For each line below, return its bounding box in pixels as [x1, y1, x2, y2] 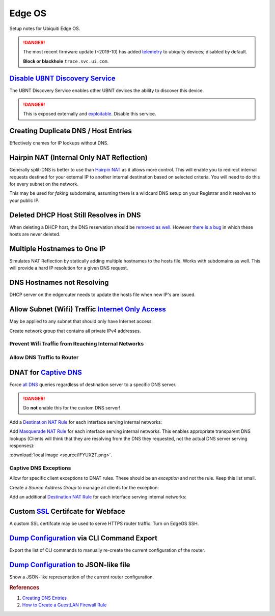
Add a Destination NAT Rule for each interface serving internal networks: [9, 419, 162, 425]
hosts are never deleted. [9, 231, 61, 238]
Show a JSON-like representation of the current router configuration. [9, 574, 154, 580]
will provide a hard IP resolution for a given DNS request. [9, 265, 128, 271]
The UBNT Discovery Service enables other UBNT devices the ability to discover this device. [9, 87, 204, 94]
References [9, 584, 40, 591]
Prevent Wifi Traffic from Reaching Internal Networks [9, 340, 144, 347]
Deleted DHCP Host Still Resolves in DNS [9, 211, 141, 219]
